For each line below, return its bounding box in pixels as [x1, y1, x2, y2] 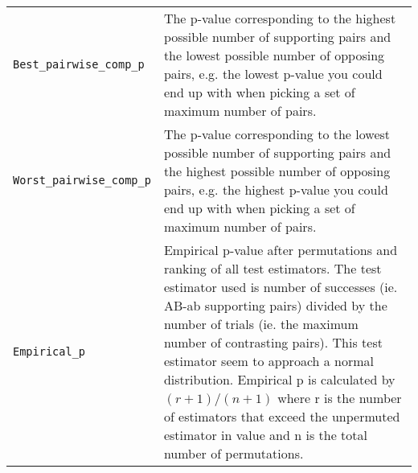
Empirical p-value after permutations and [163, 241, 398, 259]
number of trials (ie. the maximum [163, 315, 359, 333]
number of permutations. [163, 444, 304, 463]
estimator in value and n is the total [163, 426, 367, 444]
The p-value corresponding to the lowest [163, 125, 391, 143]
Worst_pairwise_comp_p [13, 174, 151, 187]
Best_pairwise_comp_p [13, 58, 145, 71]
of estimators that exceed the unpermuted [163, 407, 400, 426]
